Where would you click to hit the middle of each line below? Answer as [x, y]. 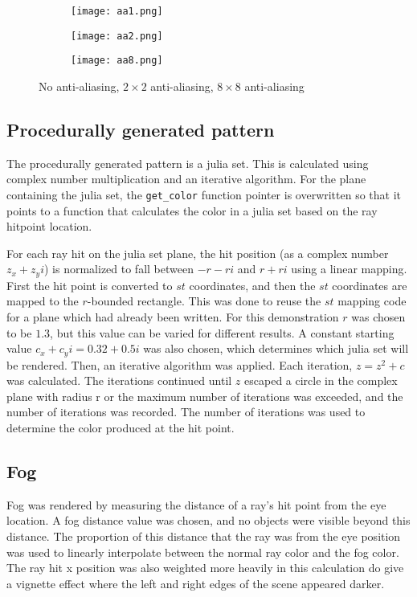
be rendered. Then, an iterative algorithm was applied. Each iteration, [180, 364]
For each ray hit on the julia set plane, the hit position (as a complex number [198, 253]
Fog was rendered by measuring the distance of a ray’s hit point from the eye [196, 504]
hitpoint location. [49, 226]
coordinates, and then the [252, 285]
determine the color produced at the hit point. [121, 428]
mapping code [372, 301]
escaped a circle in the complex [321, 380]
